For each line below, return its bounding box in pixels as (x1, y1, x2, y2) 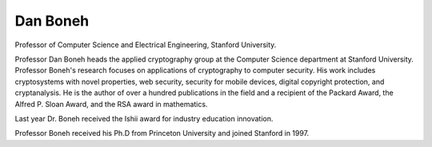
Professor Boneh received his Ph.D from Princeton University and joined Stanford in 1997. (14, 129, 310, 138)
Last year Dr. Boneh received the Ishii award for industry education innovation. (14, 113, 274, 123)
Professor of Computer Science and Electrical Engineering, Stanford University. (14, 40, 277, 50)
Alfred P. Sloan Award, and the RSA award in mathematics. (14, 99, 208, 109)
